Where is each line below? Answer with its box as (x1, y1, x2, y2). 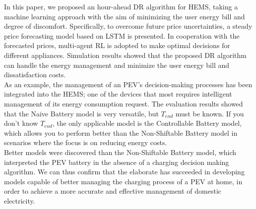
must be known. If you (175, 108, 244, 118)
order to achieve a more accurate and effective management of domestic (4, 186, 222, 196)
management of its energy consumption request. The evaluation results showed (4, 98, 243, 108)
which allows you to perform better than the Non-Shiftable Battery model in (4, 127, 238, 138)
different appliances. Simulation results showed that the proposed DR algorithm (4, 50, 247, 60)
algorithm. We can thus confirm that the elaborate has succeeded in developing (4, 166, 245, 177)
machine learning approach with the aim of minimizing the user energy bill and (4, 11, 245, 21)
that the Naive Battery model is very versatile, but (4, 108, 159, 118)
